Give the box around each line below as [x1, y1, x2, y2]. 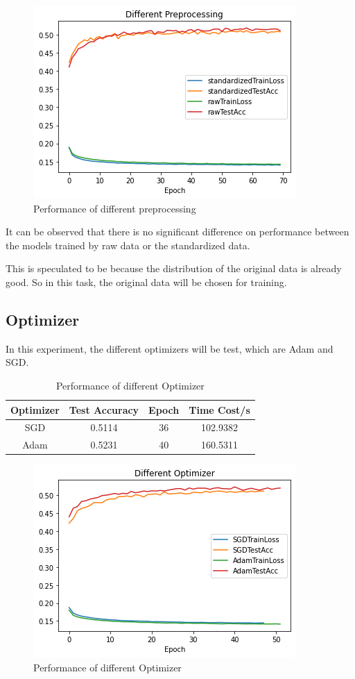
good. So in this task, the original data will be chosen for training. [6, 274, 287, 289]
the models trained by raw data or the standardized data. [6, 237, 250, 252]
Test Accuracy [69, 402, 139, 417]
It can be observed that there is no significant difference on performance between [6, 224, 349, 239]
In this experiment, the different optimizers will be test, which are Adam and [6, 341, 334, 355]
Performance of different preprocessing [33, 201, 196, 215]
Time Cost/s [189, 402, 250, 417]
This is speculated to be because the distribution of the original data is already [6, 261, 342, 276]
